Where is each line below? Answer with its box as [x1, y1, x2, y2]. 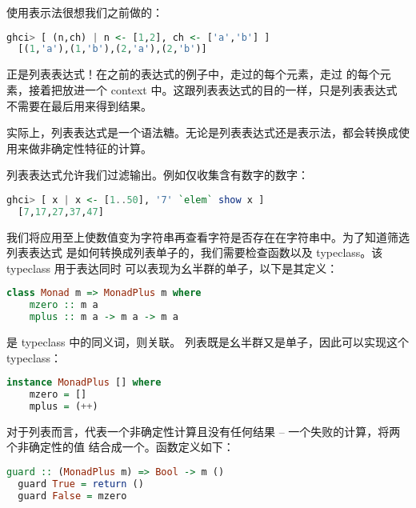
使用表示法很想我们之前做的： [6, 4, 163, 20]
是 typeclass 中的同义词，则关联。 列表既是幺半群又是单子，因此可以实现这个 [6, 334, 409, 350]
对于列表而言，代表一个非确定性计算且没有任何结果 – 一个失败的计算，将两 [6, 422, 401, 439]
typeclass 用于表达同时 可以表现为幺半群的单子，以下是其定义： [6, 259, 338, 276]
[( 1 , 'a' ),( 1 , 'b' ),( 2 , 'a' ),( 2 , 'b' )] [18, 43, 207, 55]
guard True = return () [18, 478, 144, 490]
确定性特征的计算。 [50, 139, 152, 156]
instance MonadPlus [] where [6, 377, 162, 389]
